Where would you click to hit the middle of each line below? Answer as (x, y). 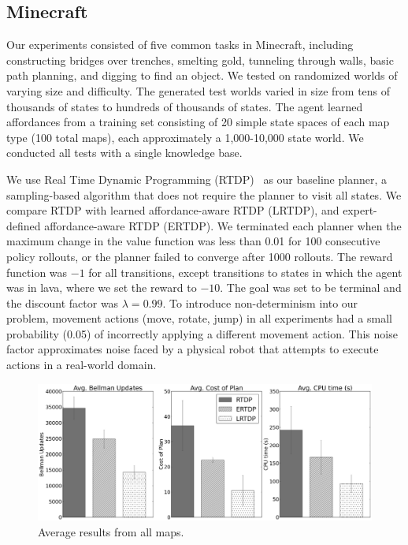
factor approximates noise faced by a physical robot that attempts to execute (193, 349)
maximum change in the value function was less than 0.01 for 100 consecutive (193, 241)
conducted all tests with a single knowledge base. (124, 153)
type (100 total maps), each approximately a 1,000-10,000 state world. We (185, 137)
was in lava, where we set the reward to (102, 287)
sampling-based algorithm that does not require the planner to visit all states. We (204, 194)
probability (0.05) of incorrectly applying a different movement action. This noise (202, 333)
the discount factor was (63, 302)
